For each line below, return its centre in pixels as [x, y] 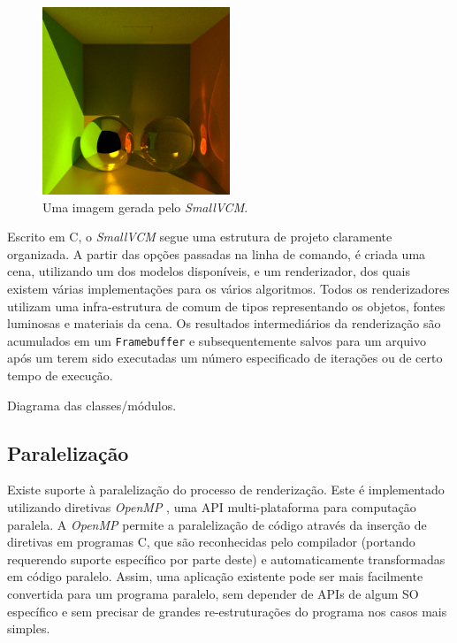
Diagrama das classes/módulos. [92, 405]
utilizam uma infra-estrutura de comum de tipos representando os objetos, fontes [226, 306]
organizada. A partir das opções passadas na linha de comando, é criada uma [217, 253]
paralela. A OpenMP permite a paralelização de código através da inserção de [217, 524]
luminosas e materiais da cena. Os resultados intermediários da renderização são [224, 323]
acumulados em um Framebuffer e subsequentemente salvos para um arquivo [217, 340]
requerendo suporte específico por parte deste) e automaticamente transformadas [226, 559]
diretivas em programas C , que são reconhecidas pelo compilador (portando [211, 542]
